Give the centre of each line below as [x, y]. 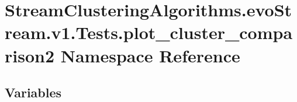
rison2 [30, 55]
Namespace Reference [150, 55]
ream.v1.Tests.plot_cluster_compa [149, 32]
